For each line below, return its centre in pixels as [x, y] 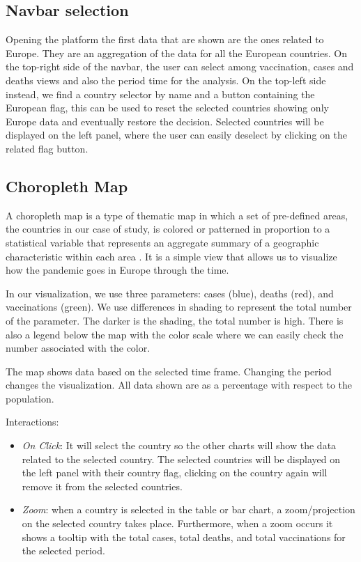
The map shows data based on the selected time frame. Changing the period [169, 371]
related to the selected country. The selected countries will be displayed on [181, 459]
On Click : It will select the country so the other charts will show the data [179, 445]
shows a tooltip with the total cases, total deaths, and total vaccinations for [184, 537]
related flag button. [47, 148]
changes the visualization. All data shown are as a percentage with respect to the [179, 385]
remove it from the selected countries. [102, 486]
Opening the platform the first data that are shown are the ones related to [165, 39]
